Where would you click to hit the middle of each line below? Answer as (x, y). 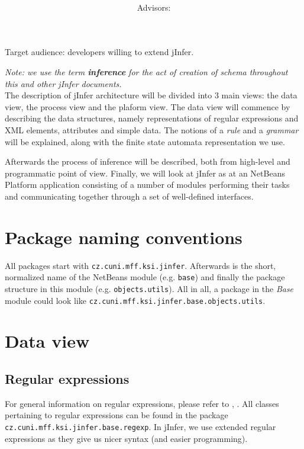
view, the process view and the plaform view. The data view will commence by (148, 106)
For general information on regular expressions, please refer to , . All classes (142, 403)
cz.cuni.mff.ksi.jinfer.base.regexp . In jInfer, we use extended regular (140, 427)
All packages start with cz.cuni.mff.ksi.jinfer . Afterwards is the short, (140, 265)
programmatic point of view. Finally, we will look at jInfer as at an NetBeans (145, 173)
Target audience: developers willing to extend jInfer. (99, 52)
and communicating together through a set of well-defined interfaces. (129, 196)
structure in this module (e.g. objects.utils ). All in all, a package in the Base (149, 288)
